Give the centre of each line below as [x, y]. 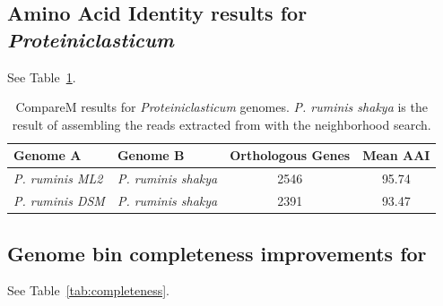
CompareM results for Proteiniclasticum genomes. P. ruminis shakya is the [221, 107]
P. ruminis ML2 [58, 178]
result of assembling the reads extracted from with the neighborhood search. [221, 124]
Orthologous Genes [290, 155]
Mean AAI [396, 155]
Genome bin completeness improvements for [217, 253]
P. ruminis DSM [59, 201]
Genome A [48, 155]
